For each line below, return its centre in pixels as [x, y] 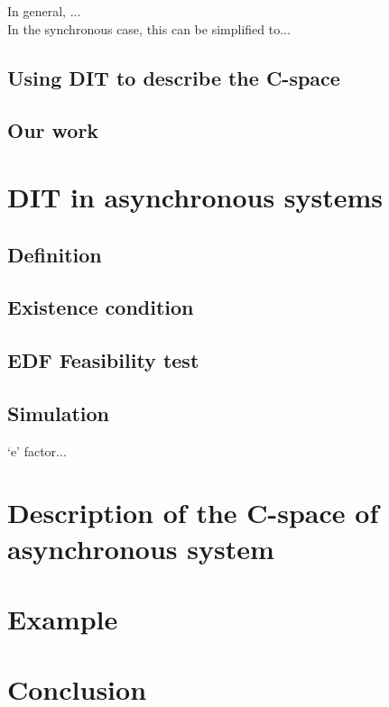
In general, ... [44, 11]
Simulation [59, 413]
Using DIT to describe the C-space [174, 77]
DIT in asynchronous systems [195, 196]
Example [63, 619]
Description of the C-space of [193, 513]
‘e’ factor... [37, 450]
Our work [53, 130]
